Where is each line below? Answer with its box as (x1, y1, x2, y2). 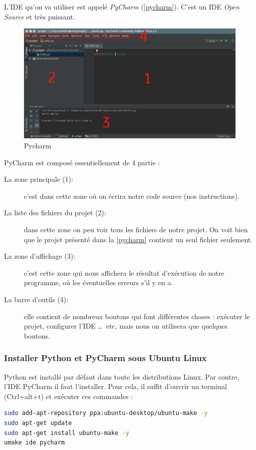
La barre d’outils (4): (4, 294, 68, 304)
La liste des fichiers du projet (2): (4, 207, 106, 218)
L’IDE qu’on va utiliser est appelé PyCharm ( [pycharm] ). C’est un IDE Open (4, 1, 240, 11)
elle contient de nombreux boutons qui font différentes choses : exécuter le (24, 311, 250, 321)
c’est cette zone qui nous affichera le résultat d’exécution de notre (24, 267, 225, 278)
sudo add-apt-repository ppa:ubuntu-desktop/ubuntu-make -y (4, 410, 208, 417)
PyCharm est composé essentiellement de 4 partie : (4, 157, 160, 167)
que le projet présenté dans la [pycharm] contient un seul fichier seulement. (24, 234, 253, 244)
